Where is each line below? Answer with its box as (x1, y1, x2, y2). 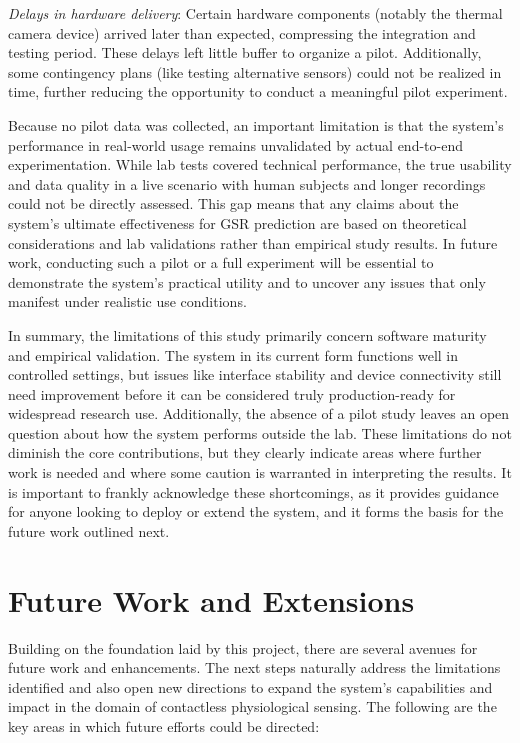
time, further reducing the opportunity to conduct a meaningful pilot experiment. (8, 81, 508, 102)
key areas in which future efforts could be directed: (8, 715, 320, 736)
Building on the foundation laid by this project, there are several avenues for (8, 637, 478, 658)
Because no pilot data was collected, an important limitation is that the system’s (8, 114, 504, 135)
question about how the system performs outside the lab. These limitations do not (8, 422, 512, 443)
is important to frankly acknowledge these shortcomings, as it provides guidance (8, 481, 499, 502)
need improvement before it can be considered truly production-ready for (8, 383, 456, 404)
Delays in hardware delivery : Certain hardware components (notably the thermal (8, 3, 503, 23)
